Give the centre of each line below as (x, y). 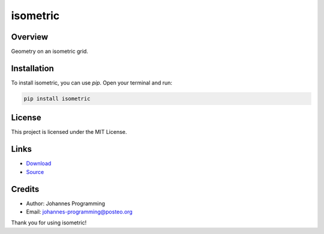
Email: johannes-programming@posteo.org (79, 212)
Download (39, 163)
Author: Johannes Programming (65, 203)
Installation (32, 68)
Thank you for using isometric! (49, 223)
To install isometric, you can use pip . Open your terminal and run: (92, 82)
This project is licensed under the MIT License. (69, 132)
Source (35, 172)
